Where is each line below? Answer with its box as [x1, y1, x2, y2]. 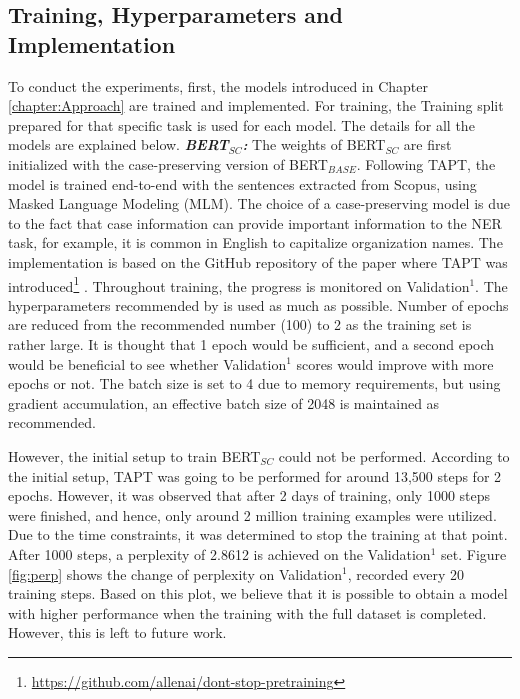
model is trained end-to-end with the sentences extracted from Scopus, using [8, 173, 477, 194]
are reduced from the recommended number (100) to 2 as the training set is [8, 314, 472, 335]
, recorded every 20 [347, 563, 465, 584]
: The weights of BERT [242, 134, 386, 155]
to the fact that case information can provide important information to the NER [8, 212, 502, 233]
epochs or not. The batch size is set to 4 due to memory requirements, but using [8, 373, 501, 394]
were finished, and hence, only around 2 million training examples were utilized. [8, 504, 497, 525]
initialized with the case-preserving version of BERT [8, 153, 328, 174]
